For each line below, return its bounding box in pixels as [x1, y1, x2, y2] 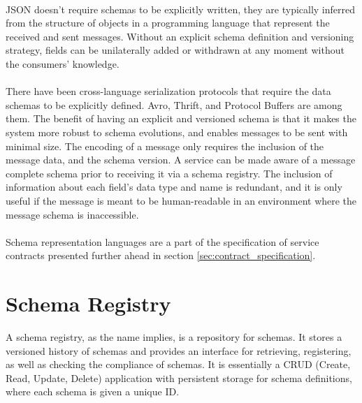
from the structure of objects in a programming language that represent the [6, 15, 330, 30]
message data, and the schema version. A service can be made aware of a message [6, 152, 356, 167]
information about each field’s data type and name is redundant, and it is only [6, 179, 342, 194]
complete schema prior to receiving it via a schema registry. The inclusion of [6, 166, 333, 180]
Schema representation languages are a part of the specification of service [6, 234, 319, 249]
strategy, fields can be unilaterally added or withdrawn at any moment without [6, 43, 345, 57]
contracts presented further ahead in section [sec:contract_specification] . [6, 248, 316, 263]
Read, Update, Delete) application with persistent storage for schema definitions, [6, 370, 352, 385]
